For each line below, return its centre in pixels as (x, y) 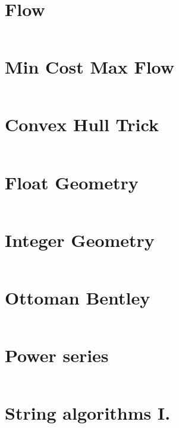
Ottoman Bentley (78, 297)
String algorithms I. (88, 413)
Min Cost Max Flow (90, 67)
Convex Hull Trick (82, 124)
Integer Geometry (80, 240)
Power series (57, 355)
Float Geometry (72, 182)
